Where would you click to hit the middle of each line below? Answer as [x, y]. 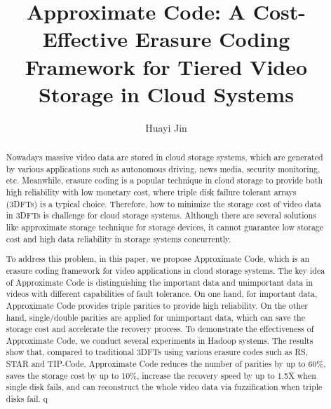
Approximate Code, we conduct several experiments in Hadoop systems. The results [160, 340]
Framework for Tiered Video [166, 66]
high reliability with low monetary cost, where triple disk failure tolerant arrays [151, 192]
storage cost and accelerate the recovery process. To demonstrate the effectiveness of [160, 329]
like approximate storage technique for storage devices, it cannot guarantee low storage [165, 227]
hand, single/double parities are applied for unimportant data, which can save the [155, 317]
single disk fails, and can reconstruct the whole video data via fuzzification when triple [164, 387]
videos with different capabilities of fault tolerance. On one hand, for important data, [162, 294]
